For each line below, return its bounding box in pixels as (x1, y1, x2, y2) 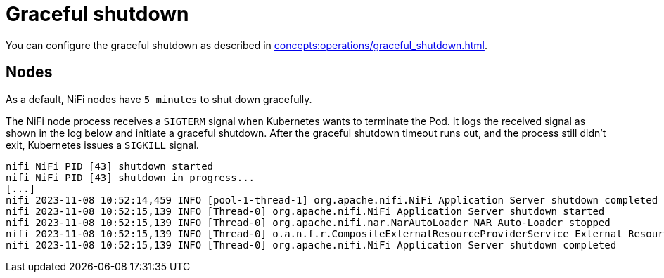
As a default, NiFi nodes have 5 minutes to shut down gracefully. (6, 93, 312, 105)
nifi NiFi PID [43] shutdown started (6, 160, 214, 172)
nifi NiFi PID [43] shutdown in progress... (6, 171, 255, 183)
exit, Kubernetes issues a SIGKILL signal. (6, 138, 199, 151)
